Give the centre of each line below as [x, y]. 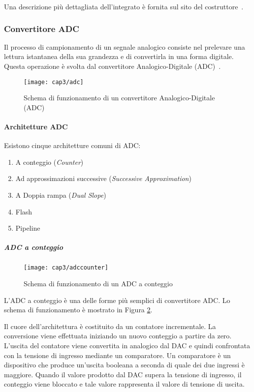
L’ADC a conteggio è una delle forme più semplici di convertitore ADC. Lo [117, 300]
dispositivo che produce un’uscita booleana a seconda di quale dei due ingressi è [124, 365]
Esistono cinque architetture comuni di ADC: [72, 145]
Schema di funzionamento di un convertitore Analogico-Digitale [119, 98]
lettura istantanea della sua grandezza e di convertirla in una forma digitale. [119, 56]
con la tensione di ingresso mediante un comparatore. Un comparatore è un [117, 355]
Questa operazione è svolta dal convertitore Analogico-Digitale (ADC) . [112, 66]
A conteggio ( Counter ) [49, 162]
